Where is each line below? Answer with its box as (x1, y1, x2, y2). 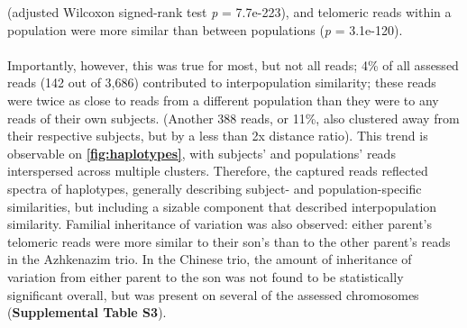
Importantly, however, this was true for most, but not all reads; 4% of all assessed (7, 55, 459, 74)
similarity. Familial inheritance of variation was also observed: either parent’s (7, 214, 433, 233)
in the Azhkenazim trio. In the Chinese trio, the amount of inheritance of (7, 250, 412, 269)
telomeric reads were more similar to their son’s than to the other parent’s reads (7, 232, 451, 251)
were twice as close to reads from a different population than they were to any (7, 90, 439, 109)
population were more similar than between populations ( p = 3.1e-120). (7, 20, 403, 39)
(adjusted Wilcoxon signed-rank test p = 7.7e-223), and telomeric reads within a (7, 3, 452, 21)
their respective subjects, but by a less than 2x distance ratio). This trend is (7, 126, 428, 145)
